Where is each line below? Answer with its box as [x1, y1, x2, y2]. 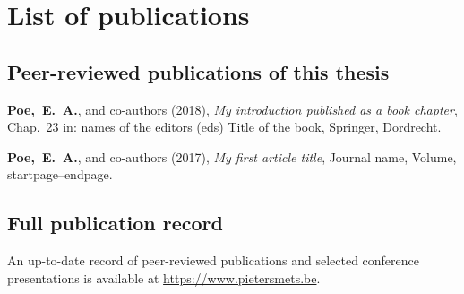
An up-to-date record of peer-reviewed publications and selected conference [7, 251, 419, 270]
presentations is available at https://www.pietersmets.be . [7, 268, 321, 287]
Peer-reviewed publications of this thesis [7, 57, 390, 85]
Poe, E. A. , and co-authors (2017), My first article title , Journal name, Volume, [7, 147, 457, 166]
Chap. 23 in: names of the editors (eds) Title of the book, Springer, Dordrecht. [7, 117, 442, 136]
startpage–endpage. [7, 165, 113, 184]
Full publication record [7, 209, 223, 237]
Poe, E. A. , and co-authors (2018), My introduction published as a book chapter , [7, 99, 458, 118]
